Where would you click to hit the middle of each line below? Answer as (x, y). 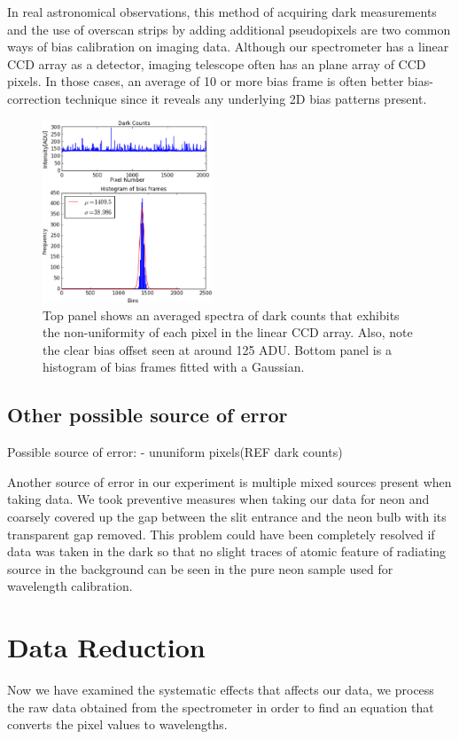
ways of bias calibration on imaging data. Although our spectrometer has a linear (228, 47)
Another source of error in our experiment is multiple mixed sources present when (229, 481)
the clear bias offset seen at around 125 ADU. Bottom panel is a (217, 349)
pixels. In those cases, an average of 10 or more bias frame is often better (206, 81)
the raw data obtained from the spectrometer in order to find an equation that (221, 707)
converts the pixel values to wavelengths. (117, 724)
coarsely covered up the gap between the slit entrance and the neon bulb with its (227, 516)
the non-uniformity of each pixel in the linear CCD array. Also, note (228, 332)
